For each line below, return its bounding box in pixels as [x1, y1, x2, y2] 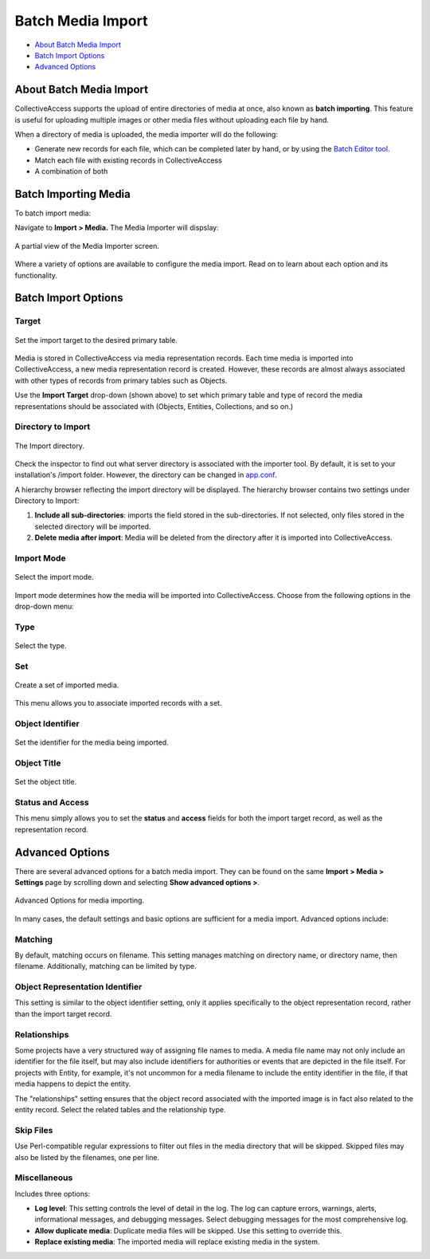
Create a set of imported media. [14, 680, 119, 690]
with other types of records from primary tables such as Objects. [14, 376, 228, 385]
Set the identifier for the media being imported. [14, 738, 169, 747]
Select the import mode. [14, 572, 95, 582]
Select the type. [14, 640, 67, 650]
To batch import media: [14, 208, 92, 218]
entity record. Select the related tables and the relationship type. [14, 1104, 226, 1114]
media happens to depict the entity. [14, 1079, 131, 1088]
